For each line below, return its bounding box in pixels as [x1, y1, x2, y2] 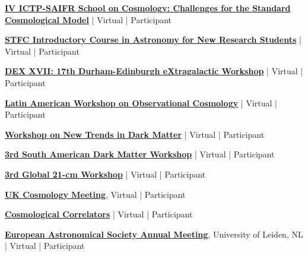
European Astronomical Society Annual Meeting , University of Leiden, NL [5, 227, 303, 240]
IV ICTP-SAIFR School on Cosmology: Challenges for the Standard [5, 2, 291, 14]
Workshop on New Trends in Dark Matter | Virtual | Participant [5, 128, 265, 140]
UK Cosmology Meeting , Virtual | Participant [5, 188, 186, 200]
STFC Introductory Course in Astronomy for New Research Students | [5, 33, 301, 46]
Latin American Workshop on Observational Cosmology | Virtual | [5, 96, 277, 109]
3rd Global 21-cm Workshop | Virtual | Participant [5, 167, 206, 180]
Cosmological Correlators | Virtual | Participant [5, 208, 193, 220]
